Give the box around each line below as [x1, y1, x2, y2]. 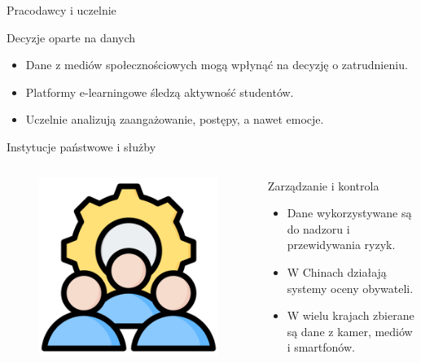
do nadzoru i [287, 220, 350, 237]
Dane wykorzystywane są [287, 204, 412, 221]
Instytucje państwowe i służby [7, 138, 156, 155]
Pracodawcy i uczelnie [7, 2, 116, 18]
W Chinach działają [287, 263, 387, 280]
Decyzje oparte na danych [7, 28, 136, 46]
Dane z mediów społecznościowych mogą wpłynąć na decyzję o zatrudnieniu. [25, 56, 408, 73]
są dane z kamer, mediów [287, 322, 413, 339]
